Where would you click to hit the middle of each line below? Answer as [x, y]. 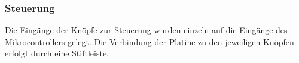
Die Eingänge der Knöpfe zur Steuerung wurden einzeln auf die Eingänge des [146, 30]
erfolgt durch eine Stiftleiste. [57, 53]
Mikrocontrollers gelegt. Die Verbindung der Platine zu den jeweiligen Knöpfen [149, 41]
